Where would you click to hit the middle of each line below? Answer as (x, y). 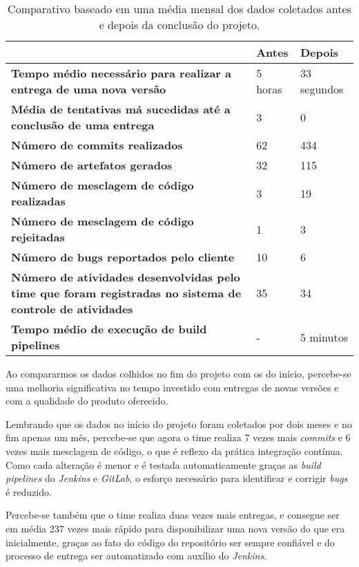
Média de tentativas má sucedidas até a (121, 109)
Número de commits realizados (97, 145)
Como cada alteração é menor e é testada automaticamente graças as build (163, 464)
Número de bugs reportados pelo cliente (123, 257)
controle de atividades (72, 309)
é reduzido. (29, 491)
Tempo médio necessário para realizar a (122, 73)
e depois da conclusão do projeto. (179, 25)
